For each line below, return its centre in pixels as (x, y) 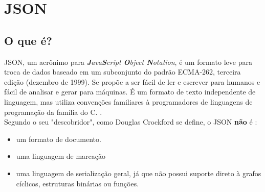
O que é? (28, 40)
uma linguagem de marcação (61, 156)
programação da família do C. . (53, 112)
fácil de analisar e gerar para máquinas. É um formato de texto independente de (130, 92)
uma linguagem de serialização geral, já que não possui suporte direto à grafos (139, 173)
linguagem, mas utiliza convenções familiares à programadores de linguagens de (128, 101)
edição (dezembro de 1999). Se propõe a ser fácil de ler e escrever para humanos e (132, 81)
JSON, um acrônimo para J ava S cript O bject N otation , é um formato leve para (128, 62)
